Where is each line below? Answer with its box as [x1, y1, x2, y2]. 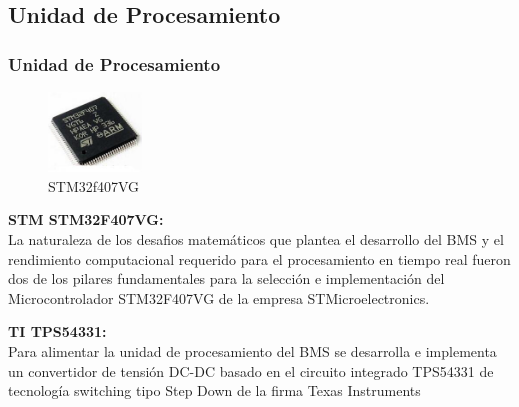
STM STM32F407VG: [8, 209, 164, 230]
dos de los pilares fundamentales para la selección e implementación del [8, 268, 445, 289]
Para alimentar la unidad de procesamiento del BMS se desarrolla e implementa [8, 340, 497, 361]
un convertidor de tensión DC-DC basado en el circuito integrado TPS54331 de [8, 360, 494, 381]
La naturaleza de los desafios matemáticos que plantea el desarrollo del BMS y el [8, 229, 504, 250]
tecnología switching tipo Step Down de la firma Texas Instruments [8, 380, 421, 401]
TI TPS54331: [8, 321, 107, 342]
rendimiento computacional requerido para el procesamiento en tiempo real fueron [8, 248, 511, 269]
